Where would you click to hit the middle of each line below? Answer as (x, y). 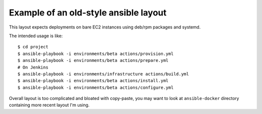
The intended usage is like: (36, 36)
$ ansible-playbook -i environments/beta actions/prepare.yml (93, 61)
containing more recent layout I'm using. (49, 105)
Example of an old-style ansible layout (88, 13)
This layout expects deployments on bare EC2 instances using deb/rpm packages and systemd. (105, 27)
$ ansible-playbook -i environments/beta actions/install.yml (93, 81)
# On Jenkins (33, 67)
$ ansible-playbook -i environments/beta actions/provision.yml (96, 54)
